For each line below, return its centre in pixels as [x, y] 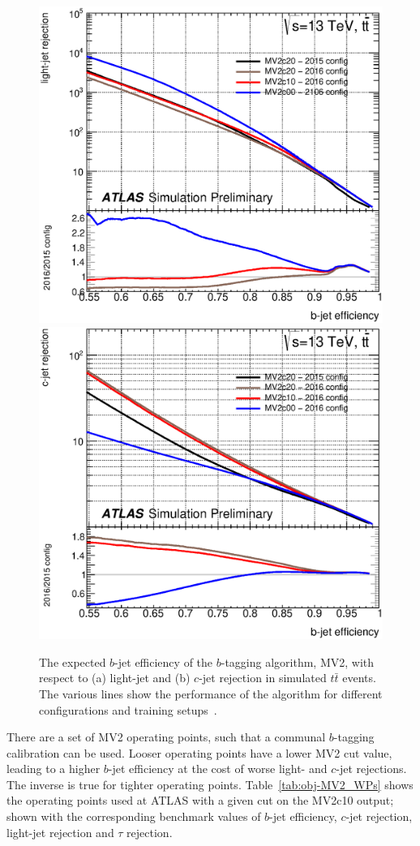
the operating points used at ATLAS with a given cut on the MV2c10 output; [200, 800]
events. [359, 678]
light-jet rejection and [60, 832]
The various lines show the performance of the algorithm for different [211, 693]
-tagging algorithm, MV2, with [298, 661]
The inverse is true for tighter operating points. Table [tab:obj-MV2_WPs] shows [210, 784]
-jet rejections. [371, 769]
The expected [73, 661]
